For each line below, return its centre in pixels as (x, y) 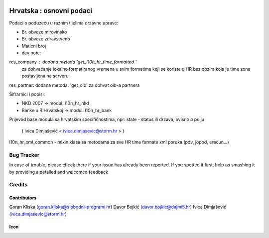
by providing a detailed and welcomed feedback (59, 172)
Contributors (23, 198)
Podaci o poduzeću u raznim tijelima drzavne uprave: (64, 23)
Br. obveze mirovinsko (44, 32)
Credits (18, 185)
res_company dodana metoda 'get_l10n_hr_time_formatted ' (73, 62)
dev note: (31, 53)
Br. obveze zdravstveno (46, 39)
